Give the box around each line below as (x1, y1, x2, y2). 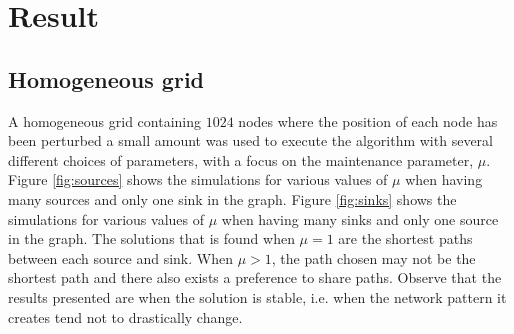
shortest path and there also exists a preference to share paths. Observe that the (8, 267, 502, 288)
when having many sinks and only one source (221, 208, 499, 229)
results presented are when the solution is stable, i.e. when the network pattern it (8, 286, 507, 307)
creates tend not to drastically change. (8, 306, 243, 327)
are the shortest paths (338, 228, 473, 249)
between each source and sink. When (8, 247, 233, 268)
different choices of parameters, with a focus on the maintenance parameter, (8, 149, 474, 170)
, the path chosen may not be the (271, 247, 476, 268)
